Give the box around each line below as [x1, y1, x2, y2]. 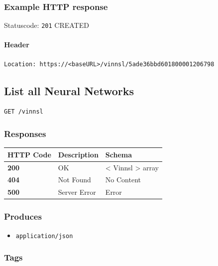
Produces [4, 210, 42, 223]
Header [4, 39, 29, 50]
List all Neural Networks [4, 83, 134, 98]
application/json [15, 232, 73, 240]
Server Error [58, 187, 96, 197]
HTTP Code [7, 149, 51, 159]
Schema [105, 149, 132, 159]
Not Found [58, 174, 91, 185]
